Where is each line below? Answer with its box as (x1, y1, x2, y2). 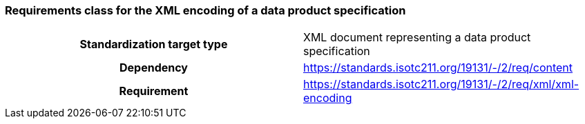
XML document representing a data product (303, 30, 531, 45)
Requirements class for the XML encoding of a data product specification (5, 3, 406, 17)
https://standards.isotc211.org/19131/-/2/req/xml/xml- (303, 77, 579, 92)
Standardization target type (79, 37, 228, 52)
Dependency (119, 61, 188, 75)
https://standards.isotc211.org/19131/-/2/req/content (303, 61, 573, 75)
